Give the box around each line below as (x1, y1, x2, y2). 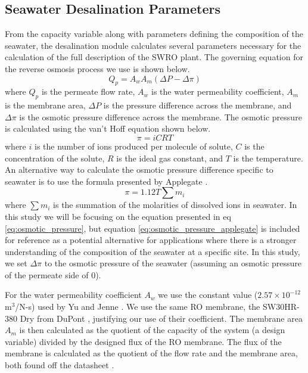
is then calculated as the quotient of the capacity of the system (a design (19, 324, 285, 336)
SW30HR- (262, 300, 300, 313)
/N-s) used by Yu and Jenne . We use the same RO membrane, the (15, 300, 260, 313)
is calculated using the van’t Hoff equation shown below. (5, 122, 211, 135)
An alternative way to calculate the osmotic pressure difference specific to (5, 163, 273, 176)
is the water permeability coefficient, (151, 85, 284, 98)
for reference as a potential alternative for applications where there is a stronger (5, 234, 297, 246)
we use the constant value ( (158, 288, 258, 301)
